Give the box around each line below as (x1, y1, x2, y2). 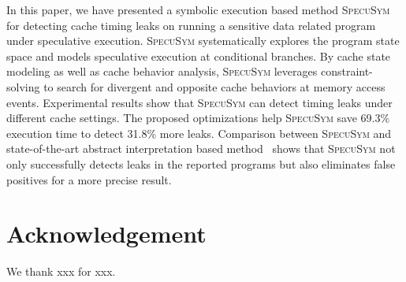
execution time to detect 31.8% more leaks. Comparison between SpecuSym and (6, 124, 392, 141)
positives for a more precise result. (6, 171, 172, 187)
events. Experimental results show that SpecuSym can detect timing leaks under (6, 94, 393, 110)
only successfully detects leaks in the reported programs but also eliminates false (6, 155, 396, 172)
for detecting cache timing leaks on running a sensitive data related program (6, 17, 376, 33)
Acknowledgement (6, 217, 207, 250)
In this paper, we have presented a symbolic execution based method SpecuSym (6, 2, 390, 17)
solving (6, 78, 40, 95)
